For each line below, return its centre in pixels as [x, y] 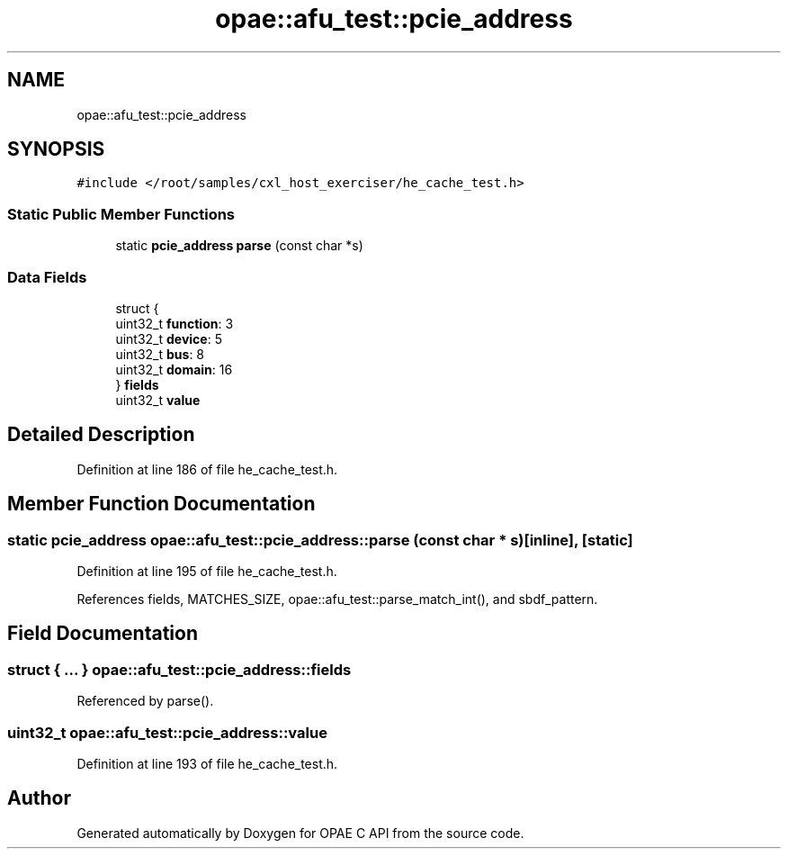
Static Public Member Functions [121, 214]
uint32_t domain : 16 [174, 369]
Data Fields [47, 277]
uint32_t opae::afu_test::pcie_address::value [167, 732]
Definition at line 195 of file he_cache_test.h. [207, 571]
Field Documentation [103, 634]
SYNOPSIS [56, 149]
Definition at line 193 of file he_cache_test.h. [207, 763]
